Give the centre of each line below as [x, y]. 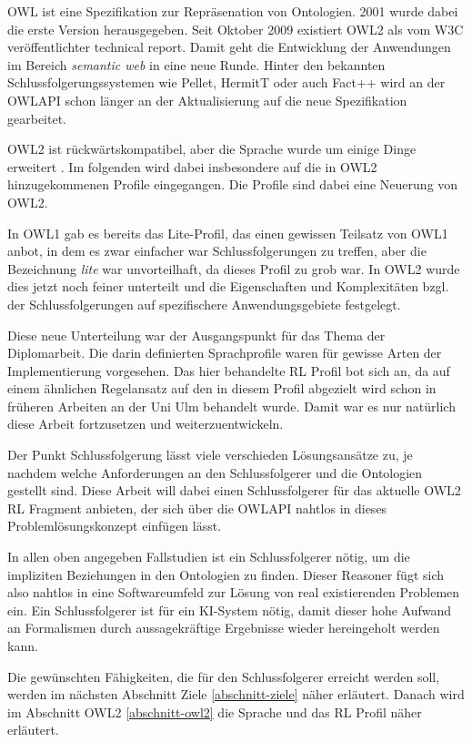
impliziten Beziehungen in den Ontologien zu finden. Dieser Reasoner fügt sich [226, 574]
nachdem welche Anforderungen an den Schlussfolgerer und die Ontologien [215, 472]
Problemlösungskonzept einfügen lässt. [115, 526]
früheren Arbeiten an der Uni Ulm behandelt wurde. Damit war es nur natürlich [231, 406]
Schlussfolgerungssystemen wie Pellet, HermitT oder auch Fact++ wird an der [226, 82]
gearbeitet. [37, 118]
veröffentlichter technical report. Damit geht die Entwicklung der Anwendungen [229, 47]
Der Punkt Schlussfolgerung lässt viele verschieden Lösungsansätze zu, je [210, 455]
